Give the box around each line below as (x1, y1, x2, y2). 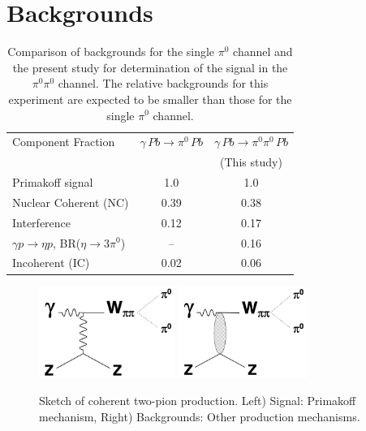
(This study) (220, 153, 282, 170)
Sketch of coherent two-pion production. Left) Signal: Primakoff (39, 392, 356, 409)
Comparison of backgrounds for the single (7, 43, 215, 60)
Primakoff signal (12, 174, 93, 191)
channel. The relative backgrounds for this (58, 75, 269, 92)
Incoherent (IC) (12, 254, 90, 271)
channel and (233, 43, 293, 60)
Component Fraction (12, 133, 115, 150)
